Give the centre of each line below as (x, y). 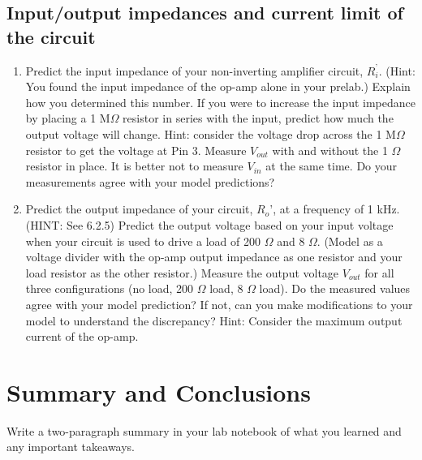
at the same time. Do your (332, 166)
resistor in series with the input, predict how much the (258, 118)
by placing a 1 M (68, 118)
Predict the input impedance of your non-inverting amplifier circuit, (194, 70)
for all (379, 272)
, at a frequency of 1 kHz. (336, 209)
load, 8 (226, 288)
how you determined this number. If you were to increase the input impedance (220, 102)
